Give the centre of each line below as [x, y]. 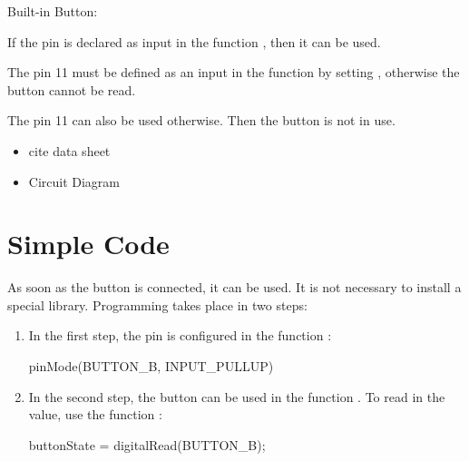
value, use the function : [95, 414]
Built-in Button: [53, 11]
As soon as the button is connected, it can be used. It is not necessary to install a [234, 287]
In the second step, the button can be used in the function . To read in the [237, 396]
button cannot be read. [72, 89]
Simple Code [88, 244]
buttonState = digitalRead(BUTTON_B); [147, 444]
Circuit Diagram [74, 181]
